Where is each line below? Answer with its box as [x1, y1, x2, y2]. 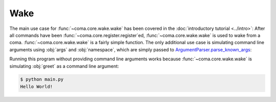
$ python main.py [20, 77, 64, 82]
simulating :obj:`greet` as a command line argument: [9, 63, 120, 69]
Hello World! [20, 84, 53, 89]
